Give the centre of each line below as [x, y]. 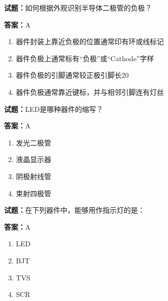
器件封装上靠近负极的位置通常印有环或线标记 [90, 41]
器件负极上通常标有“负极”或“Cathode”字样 [85, 58]
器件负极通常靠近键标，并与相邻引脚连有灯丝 [90, 92]
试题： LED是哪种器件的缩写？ [54, 109]
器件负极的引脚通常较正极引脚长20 [72, 75]
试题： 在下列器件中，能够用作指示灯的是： [74, 210]
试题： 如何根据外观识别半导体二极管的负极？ [78, 8]
